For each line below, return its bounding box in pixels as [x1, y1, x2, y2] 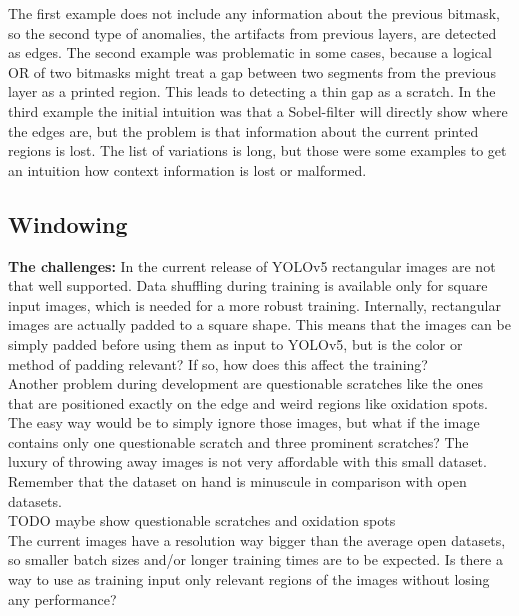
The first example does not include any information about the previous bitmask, [8, 3, 501, 23]
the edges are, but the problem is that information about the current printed [8, 120, 479, 141]
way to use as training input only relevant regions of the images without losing [8, 569, 490, 590]
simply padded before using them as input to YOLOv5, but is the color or [8, 333, 463, 354]
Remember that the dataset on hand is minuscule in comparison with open [8, 471, 467, 492]
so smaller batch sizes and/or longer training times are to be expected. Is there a [8, 549, 503, 570]
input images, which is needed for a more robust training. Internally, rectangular [8, 294, 501, 315]
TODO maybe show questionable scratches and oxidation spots [8, 510, 396, 531]
